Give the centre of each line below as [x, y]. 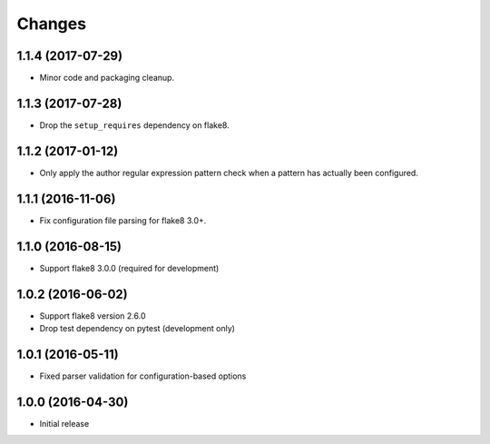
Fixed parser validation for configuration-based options [143, 376]
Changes [51, 24]
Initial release [64, 423]
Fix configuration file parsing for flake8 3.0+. [123, 220]
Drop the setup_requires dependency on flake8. [135, 125]
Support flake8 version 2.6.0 [93, 316]
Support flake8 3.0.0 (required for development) [129, 268]
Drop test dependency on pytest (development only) [137, 328]
